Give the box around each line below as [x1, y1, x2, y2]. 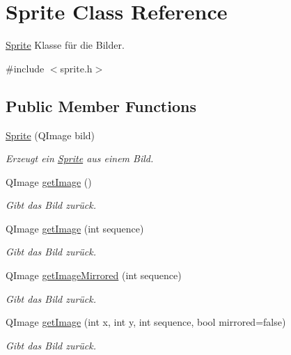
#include [6, 61, 45, 75]
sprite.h [60, 61, 93, 75]
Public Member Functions [6, 95, 196, 116]
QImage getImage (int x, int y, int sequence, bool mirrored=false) [6, 315, 286, 329]
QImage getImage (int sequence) [6, 221, 144, 235]
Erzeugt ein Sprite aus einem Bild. [6, 151, 154, 166]
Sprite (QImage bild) [6, 127, 95, 142]
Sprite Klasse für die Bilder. [6, 38, 125, 52]
